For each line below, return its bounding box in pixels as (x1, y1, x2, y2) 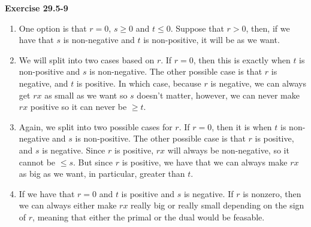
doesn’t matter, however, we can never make (137, 88, 300, 101)
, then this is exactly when (193, 53, 291, 66)
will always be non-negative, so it (167, 143, 289, 156)
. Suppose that (170, 22, 224, 34)
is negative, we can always (210, 76, 307, 89)
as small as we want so (44, 88, 128, 101)
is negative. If (183, 187, 234, 200)
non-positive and (19, 65, 80, 78)
